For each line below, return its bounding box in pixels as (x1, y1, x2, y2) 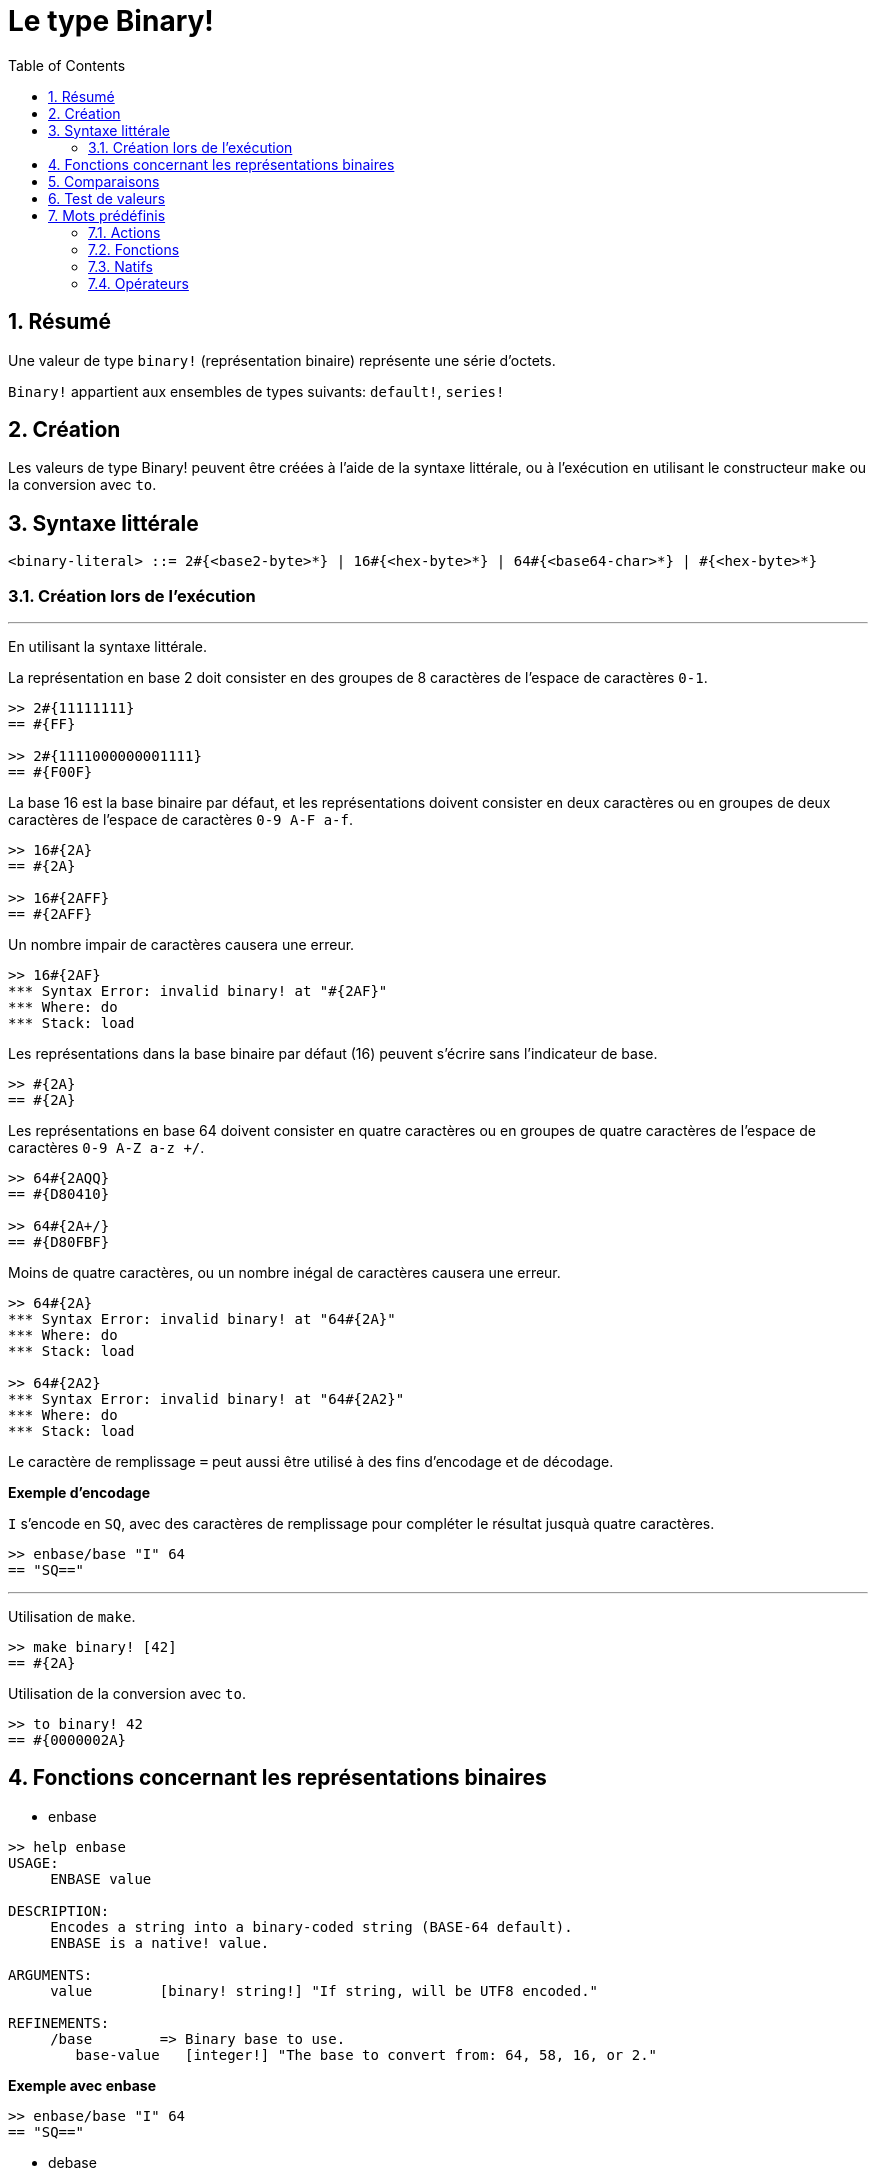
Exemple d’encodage (8, 1484, 151, 1502)
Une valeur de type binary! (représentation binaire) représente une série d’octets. (8, 351, 556, 369)
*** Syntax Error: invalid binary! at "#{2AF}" (8, 983, 388, 1000)
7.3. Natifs (88, 257, 153, 275)
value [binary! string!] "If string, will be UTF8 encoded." (50, 1982, 599, 1999)
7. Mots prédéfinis (48, 206, 166, 224)
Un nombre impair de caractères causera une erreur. (8, 936, 355, 954)
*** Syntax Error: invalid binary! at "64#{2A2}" (8, 1391, 405, 1408)
